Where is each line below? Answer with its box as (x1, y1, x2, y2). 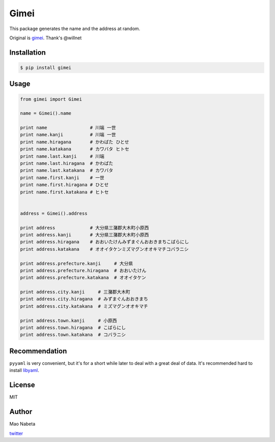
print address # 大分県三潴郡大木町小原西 (20, 225, 149, 231)
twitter (9, 430, 23, 436)
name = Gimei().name (20, 110, 71, 116)
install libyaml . (9, 367, 39, 374)
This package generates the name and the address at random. (9, 26, 141, 32)
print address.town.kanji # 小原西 (20, 317, 117, 324)
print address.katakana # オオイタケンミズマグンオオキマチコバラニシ (20, 246, 189, 252)
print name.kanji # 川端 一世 (20, 132, 117, 138)
